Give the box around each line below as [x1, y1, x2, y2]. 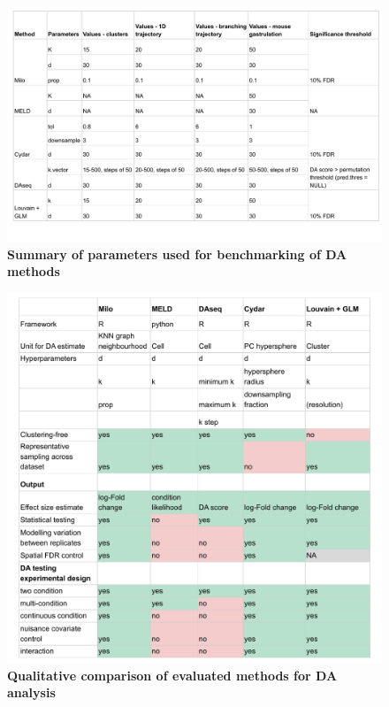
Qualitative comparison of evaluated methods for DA [7, 665, 338, 684]
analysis [7, 683, 56, 702]
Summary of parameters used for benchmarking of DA [7, 244, 347, 263]
